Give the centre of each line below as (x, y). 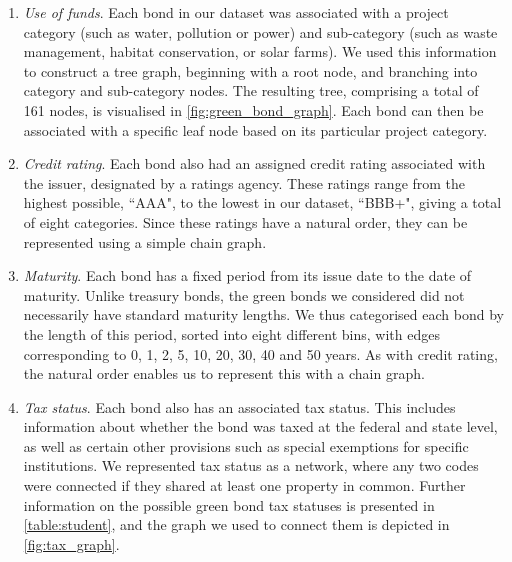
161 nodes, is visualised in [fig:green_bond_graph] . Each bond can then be (253, 109)
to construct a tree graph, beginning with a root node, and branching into (250, 70)
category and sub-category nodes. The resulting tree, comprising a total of (251, 90)
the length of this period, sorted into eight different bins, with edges (231, 333)
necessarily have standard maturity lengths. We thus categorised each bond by (263, 314)
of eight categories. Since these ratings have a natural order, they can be (245, 221)
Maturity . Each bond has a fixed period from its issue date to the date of (247, 275)
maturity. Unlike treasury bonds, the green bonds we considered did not (244, 294)
